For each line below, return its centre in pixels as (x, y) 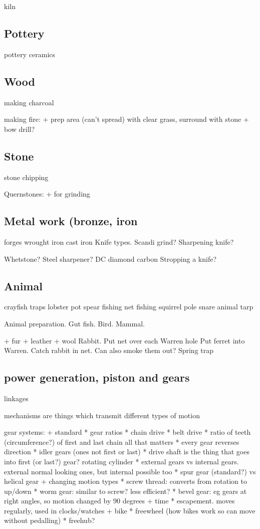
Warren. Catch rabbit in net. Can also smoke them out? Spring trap (109, 350)
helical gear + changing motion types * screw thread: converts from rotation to (126, 481)
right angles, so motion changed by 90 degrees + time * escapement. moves (119, 501)
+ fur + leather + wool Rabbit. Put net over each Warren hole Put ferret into (124, 340)
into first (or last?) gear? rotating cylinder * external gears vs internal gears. (121, 461)
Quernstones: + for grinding (47, 194)
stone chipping (26, 177)
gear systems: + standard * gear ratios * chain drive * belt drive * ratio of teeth (127, 432)
